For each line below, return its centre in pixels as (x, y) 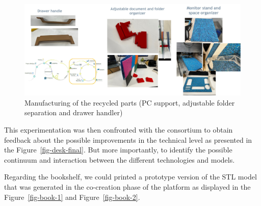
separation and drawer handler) (74, 112)
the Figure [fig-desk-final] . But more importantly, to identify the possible (118, 150)
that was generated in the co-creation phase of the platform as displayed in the (127, 187)
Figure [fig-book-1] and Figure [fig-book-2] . (72, 197)
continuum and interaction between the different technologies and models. (120, 159)
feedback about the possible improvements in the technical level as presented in (128, 139)
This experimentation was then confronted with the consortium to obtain (119, 130)
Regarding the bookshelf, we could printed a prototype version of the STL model (130, 177)
